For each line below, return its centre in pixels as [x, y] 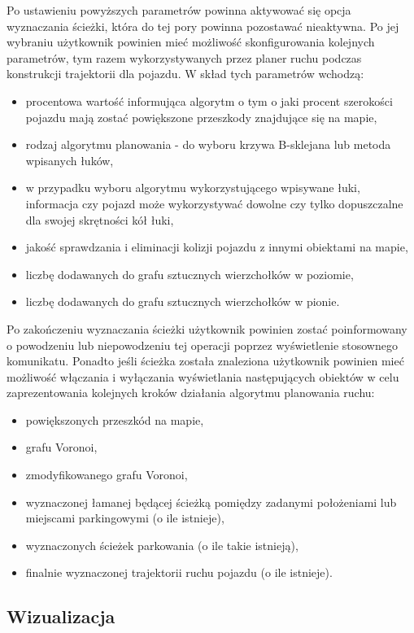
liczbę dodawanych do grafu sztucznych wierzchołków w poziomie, [190, 274]
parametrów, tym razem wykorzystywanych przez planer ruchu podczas [184, 57]
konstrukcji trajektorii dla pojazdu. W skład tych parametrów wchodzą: [185, 74]
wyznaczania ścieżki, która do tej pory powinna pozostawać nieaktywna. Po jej [203, 26]
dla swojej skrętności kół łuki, [100, 219]
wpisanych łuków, [70, 160]
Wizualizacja [61, 616]
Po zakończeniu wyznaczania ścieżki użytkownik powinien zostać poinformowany [207, 328]
